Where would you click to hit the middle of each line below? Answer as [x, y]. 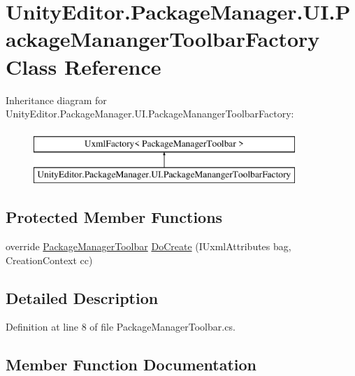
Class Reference [84, 66]
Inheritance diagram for [56, 100]
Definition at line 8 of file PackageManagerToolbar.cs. [121, 327]
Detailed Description [82, 297]
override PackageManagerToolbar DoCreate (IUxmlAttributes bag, [148, 246]
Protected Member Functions [114, 217]
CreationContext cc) [49, 260]
